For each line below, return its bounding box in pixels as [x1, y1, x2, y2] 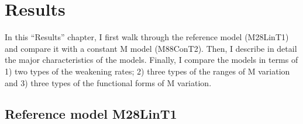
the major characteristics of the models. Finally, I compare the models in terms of [5, 54, 298, 66]
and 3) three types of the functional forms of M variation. [5, 76, 212, 88]
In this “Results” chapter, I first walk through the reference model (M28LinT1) [5, 31, 289, 43]
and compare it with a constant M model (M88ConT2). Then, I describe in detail [5, 42, 297, 54]
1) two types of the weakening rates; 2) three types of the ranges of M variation [5, 65, 290, 77]
